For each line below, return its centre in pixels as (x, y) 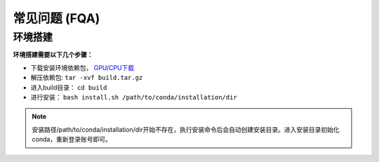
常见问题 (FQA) (56, 18)
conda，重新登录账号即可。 (72, 140)
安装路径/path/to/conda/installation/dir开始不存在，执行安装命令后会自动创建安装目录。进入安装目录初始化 (186, 129)
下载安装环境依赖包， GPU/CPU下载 (82, 67)
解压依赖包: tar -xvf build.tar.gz (87, 78)
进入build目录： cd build (69, 87)
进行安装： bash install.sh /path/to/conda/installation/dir (134, 97)
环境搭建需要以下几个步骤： (53, 55)
